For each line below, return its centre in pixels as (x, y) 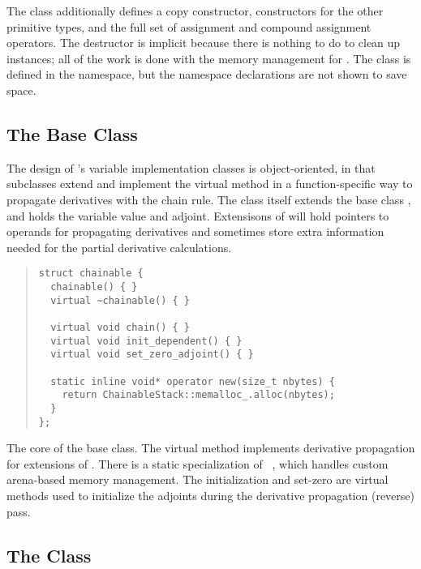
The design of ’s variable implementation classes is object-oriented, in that (191, 167)
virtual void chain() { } (120, 327)
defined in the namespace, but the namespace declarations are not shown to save (207, 74)
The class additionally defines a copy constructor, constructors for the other (195, 11)
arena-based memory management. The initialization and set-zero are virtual (198, 479)
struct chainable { (91, 274)
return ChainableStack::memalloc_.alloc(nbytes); (198, 395)
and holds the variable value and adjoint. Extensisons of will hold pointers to (198, 215)
